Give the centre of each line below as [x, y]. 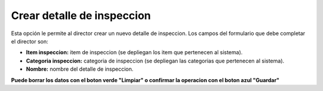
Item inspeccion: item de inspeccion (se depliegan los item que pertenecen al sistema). [134, 52]
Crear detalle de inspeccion [81, 15]
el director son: [30, 41]
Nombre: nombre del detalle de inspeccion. [80, 69]
